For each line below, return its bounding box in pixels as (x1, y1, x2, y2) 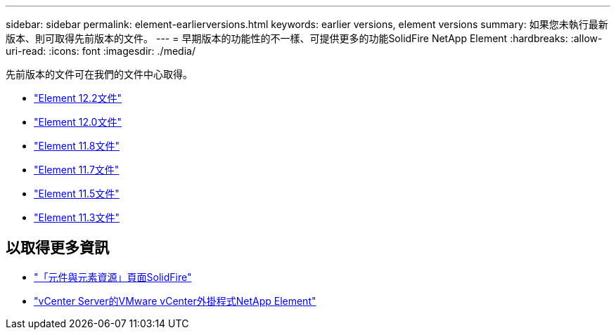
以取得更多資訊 (6, 239, 109, 257)
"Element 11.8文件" (34, 140, 120, 152)
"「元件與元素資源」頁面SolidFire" (34, 270, 192, 283)
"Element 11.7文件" (34, 164, 120, 176)
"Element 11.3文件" (34, 211, 120, 223)
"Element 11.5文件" (34, 188, 120, 199)
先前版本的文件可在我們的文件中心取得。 (6, 68, 193, 80)
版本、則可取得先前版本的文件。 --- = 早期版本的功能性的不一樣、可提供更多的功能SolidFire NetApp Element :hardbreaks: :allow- (6, 32, 603, 44)
